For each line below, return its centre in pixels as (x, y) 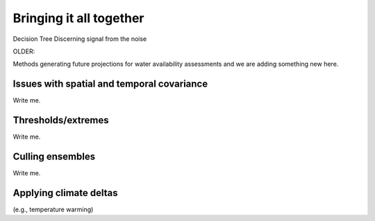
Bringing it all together (78, 18)
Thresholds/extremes (61, 120)
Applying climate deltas (65, 193)
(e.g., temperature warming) (53, 209)
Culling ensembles (54, 156)
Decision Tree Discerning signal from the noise (80, 39)
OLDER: (24, 51)
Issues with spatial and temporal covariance (110, 84)
